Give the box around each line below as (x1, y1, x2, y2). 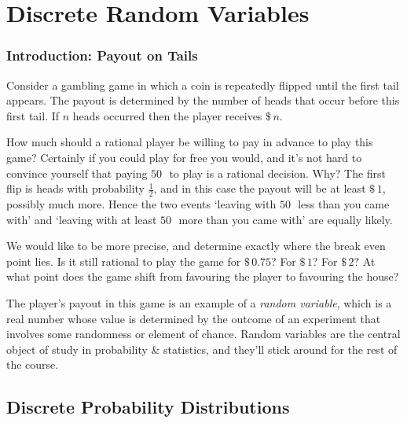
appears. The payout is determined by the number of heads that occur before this (6, 92, 400, 109)
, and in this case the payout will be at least (153, 180, 366, 197)
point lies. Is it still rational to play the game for (6, 252, 241, 269)
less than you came (298, 195, 390, 211)
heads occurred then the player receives (72, 107, 262, 123)
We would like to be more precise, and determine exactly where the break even (6, 237, 386, 254)
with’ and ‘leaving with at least (6, 211, 157, 227)
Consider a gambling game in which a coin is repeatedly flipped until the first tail (6, 76, 399, 93)
